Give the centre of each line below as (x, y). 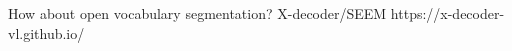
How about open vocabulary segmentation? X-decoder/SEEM (197, 13)
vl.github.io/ (46, 32)
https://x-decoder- (447, 13)
